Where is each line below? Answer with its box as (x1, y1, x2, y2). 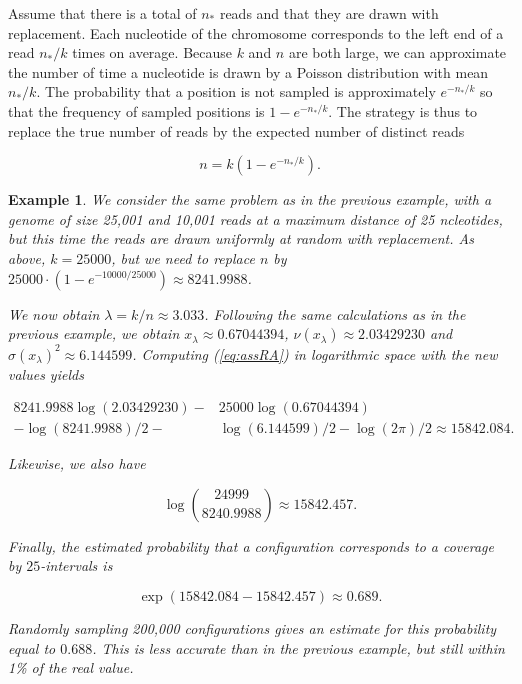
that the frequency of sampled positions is (8, 100, 265, 121)
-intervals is (40, 555, 113, 576)
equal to (8, 637, 56, 658)
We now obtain (8, 303, 100, 324)
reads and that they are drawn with (219, 3, 439, 23)
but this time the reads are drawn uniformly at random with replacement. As (8, 228, 474, 249)
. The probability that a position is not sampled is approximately (36, 81, 436, 102)
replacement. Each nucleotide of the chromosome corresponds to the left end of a (8, 22, 504, 43)
